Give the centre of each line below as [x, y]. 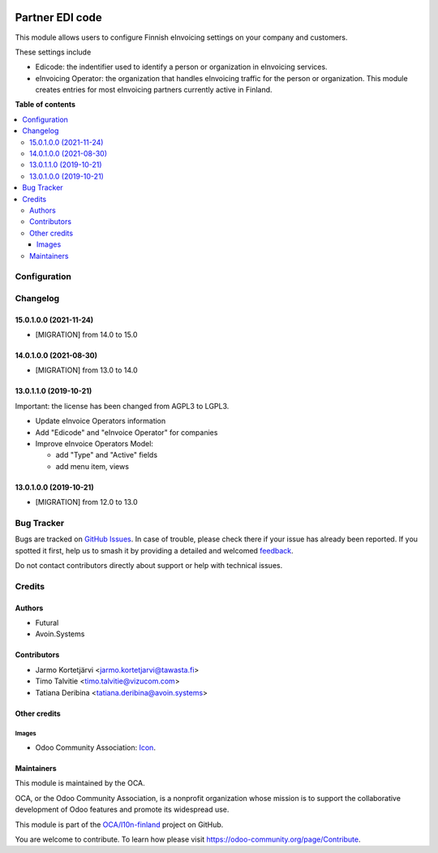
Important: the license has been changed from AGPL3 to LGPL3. [122, 406]
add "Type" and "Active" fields [107, 455]
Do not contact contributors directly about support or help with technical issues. [149, 566]
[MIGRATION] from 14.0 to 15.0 [86, 335]
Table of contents [45, 105]
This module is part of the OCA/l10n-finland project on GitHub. [119, 825]
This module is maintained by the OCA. [80, 783]
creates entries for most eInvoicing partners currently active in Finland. [154, 90]
